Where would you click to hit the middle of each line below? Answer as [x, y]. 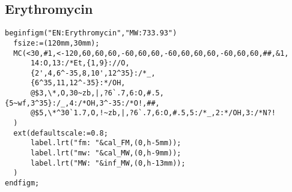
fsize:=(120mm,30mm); [56, 43]
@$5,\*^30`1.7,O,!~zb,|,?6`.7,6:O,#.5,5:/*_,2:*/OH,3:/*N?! [153, 113]
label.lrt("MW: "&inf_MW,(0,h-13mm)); [108, 163]
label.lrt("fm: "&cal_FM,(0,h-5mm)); [106, 143]
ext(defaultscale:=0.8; [61, 133]
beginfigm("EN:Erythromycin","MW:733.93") [91, 33]
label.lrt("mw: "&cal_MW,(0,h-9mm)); [106, 153]
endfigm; [22, 183]
